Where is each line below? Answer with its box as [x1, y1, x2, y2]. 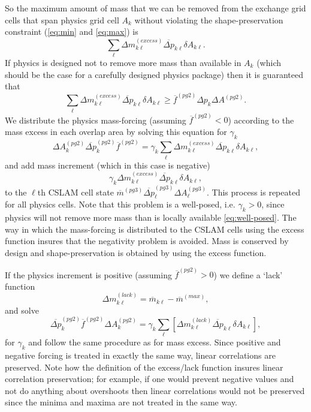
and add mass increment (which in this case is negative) [5, 158, 210, 171]
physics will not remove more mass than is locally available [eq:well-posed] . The [5, 211, 297, 224]
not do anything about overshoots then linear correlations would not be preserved [5, 384, 305, 396]
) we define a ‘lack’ [213, 268, 283, 281]
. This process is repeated [207, 185, 300, 198]
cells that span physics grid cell [5, 13, 119, 26]
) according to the [228, 113, 294, 126]
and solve [5, 303, 39, 316]
